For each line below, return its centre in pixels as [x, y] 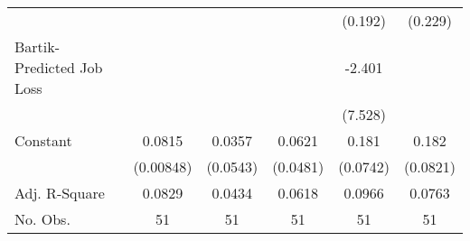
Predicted [45, 67]
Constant [43, 140]
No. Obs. [42, 219]
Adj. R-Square [60, 193]
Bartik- [38, 46]
